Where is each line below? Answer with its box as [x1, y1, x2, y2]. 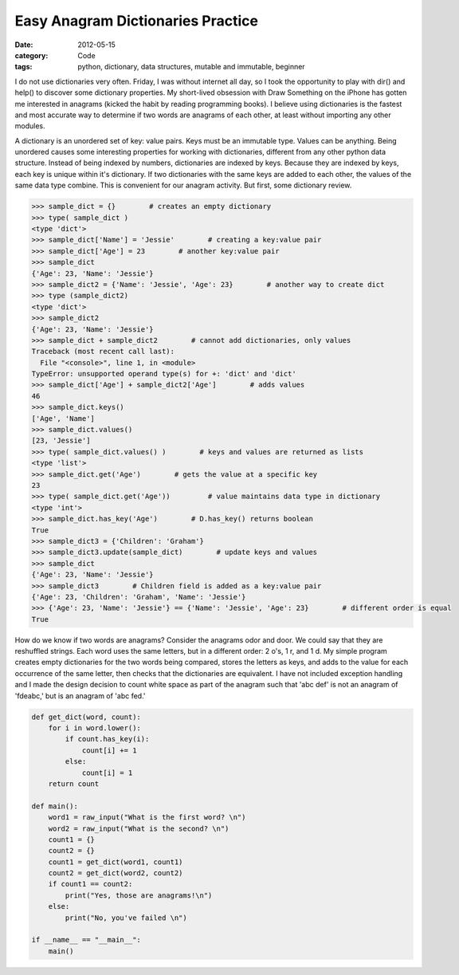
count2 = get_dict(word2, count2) [48, 869, 183, 878]
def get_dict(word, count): [31, 712, 141, 721]
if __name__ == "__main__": [31, 935, 141, 945]
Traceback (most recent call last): [31, 347, 175, 356]
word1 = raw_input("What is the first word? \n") [48, 813, 246, 822]
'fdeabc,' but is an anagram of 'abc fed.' [14, 690, 147, 701]
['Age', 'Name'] [31, 414, 96, 423]
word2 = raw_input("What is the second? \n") [48, 824, 229, 833]
